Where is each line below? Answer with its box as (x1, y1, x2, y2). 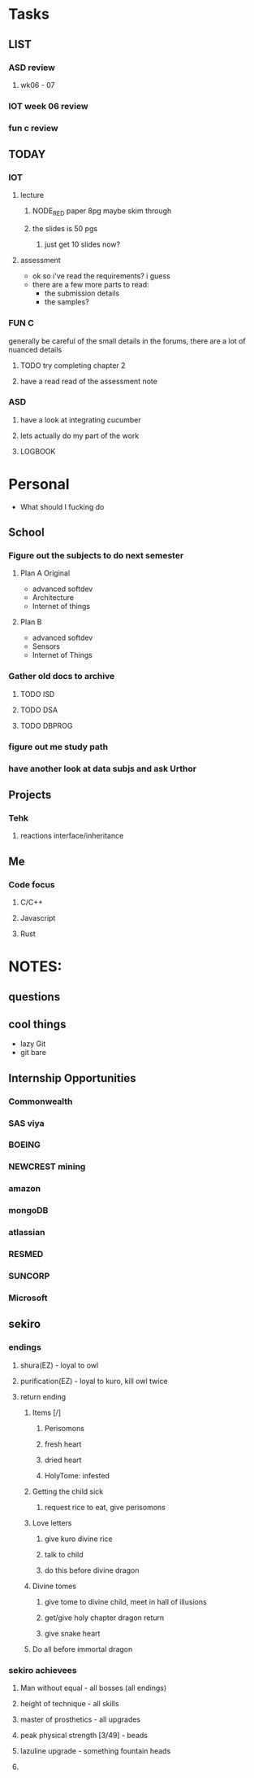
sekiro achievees (8, 1664, 77, 1675)
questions (8, 990, 61, 1004)
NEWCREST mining (8, 1161, 86, 1172)
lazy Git (19, 1039, 46, 1049)
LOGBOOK (19, 446, 56, 456)
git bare (19, 1048, 47, 1058)
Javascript (19, 913, 56, 922)
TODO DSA (19, 705, 58, 715)
